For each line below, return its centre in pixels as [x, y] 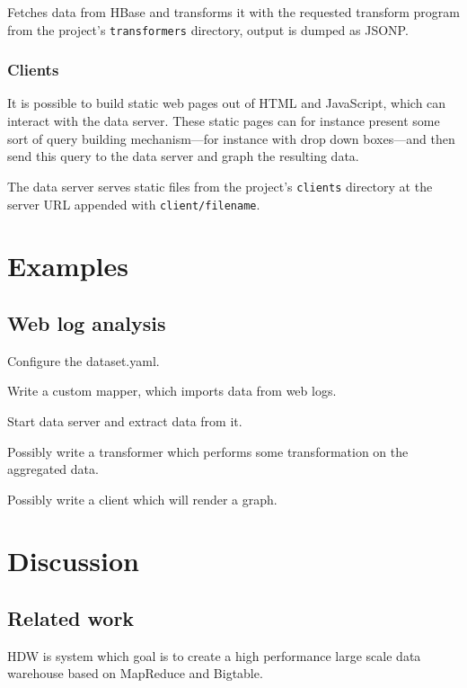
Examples [68, 266]
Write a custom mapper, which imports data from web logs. [172, 391]
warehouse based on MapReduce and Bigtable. [135, 673]
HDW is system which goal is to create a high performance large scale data [214, 655]
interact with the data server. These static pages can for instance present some [224, 121]
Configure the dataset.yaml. [84, 360]
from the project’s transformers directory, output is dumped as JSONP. [208, 29]
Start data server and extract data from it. [125, 420]
